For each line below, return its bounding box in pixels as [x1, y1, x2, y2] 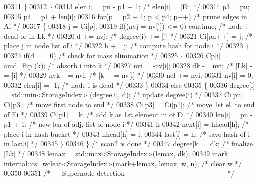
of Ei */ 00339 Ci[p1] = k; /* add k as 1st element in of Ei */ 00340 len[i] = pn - [4, 109, 253, 119]
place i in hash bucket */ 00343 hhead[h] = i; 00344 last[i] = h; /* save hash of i [4, 128, 250, 139]
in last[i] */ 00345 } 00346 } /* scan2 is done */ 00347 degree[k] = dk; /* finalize [4, 138, 253, 149]
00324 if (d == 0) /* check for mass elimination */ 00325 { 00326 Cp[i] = [4, 50, 229, 60]
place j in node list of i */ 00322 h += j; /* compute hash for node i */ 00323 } [4, 40, 249, 51]
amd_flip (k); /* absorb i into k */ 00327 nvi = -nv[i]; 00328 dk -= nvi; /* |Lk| [4, 60, 248, 70]
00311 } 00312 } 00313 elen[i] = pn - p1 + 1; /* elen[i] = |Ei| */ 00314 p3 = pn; [4, 1, 250, 11]
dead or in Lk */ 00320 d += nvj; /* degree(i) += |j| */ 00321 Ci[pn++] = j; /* [4, 30, 253, 41]
